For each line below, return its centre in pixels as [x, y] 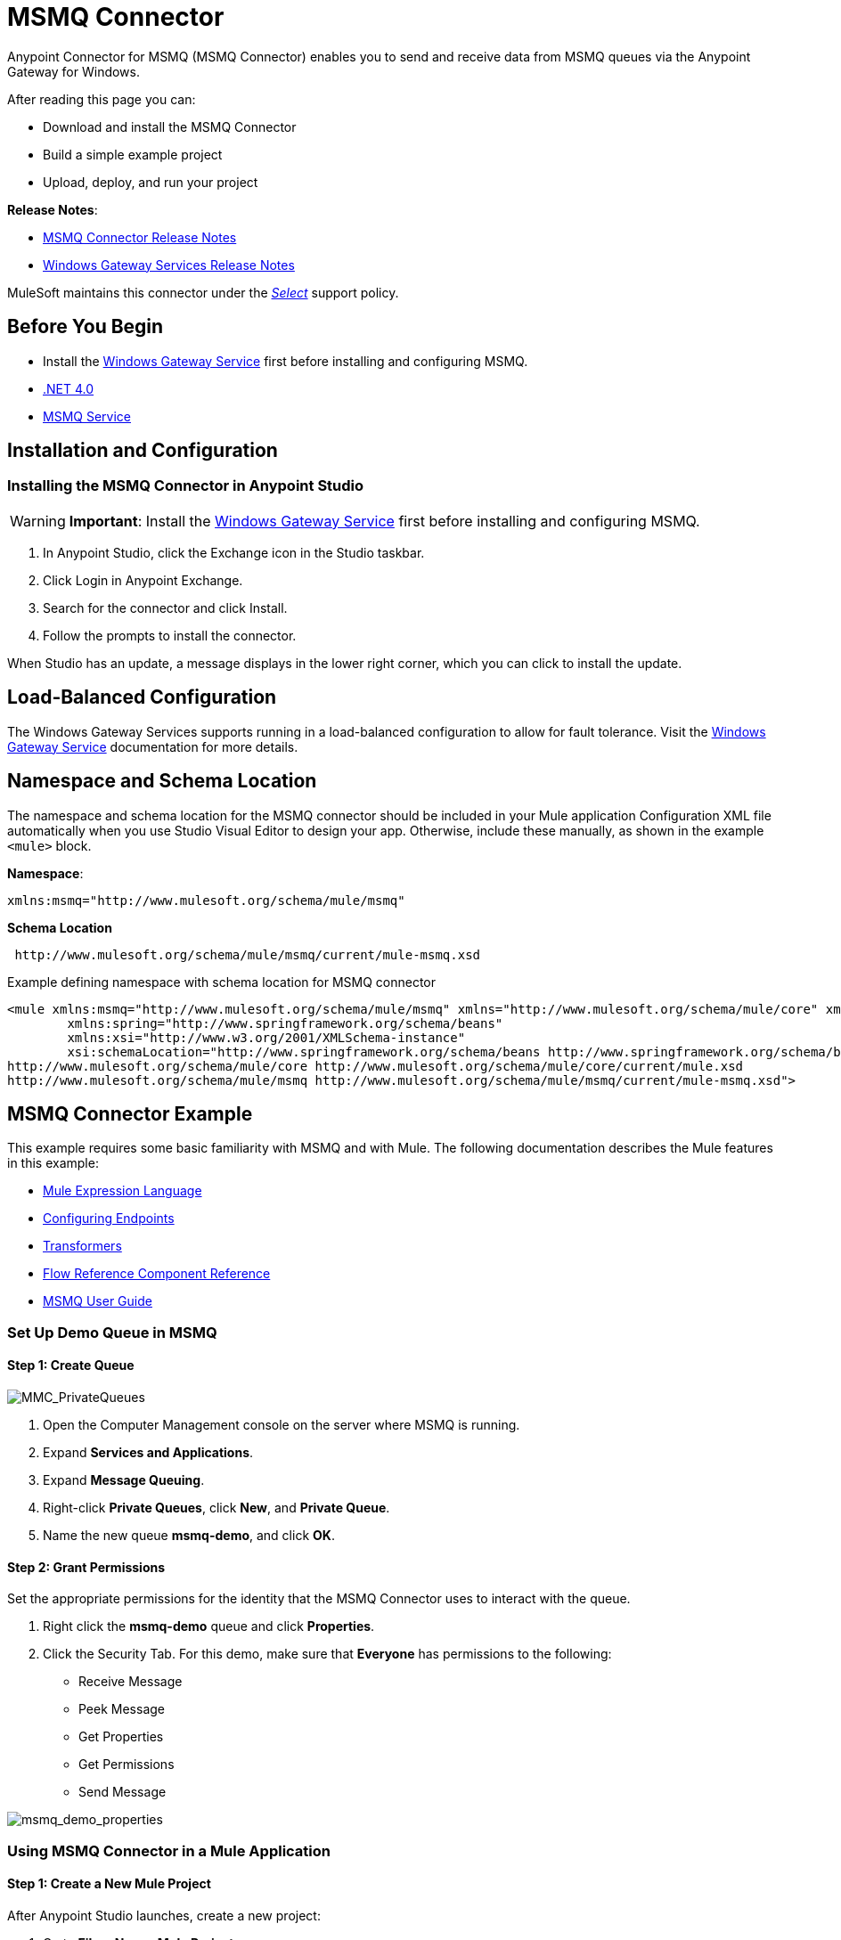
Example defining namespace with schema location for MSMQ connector [222, 982]
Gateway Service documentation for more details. [153, 746]
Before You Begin [86, 327]
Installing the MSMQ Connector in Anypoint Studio [186, 486]
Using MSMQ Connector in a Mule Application [169, 1850]
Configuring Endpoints [109, 1219]
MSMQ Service [87, 416]
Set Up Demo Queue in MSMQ [112, 1332]
